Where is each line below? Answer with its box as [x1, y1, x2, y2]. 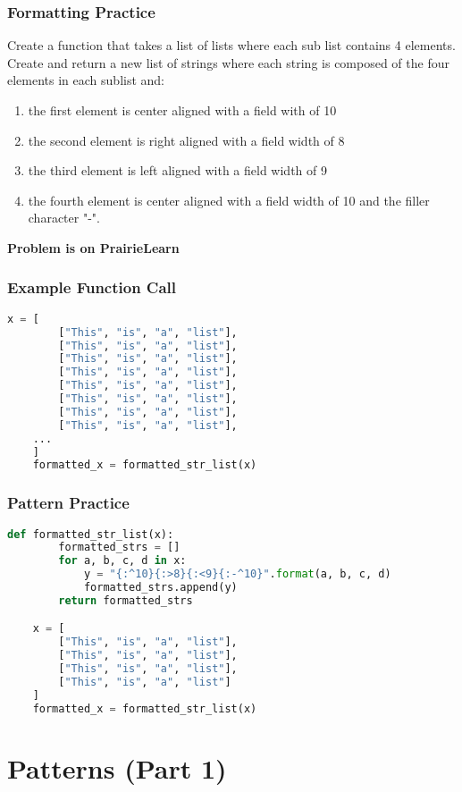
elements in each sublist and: [7, 71, 164, 89]
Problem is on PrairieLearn [7, 238, 180, 257]
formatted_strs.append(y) [83, 581, 238, 594]
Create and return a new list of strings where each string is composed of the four [7, 53, 449, 72]
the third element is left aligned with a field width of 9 [28, 161, 327, 180]
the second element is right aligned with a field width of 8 [28, 131, 345, 149]
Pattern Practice [7, 492, 130, 514]
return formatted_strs [58, 594, 193, 607]
